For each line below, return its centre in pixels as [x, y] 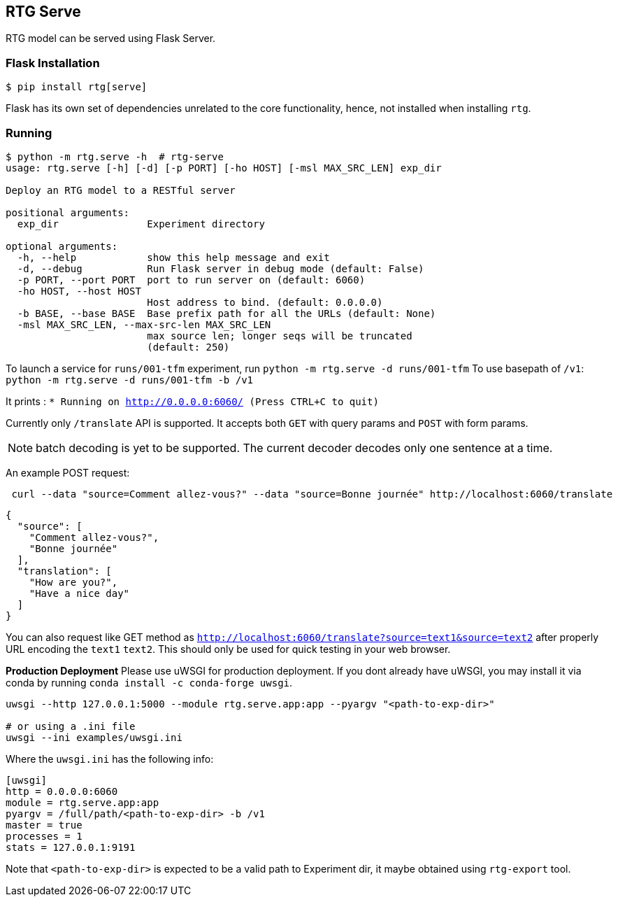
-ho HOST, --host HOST [79, 291]
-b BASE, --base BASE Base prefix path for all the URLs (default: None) [227, 313]
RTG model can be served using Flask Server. [111, 38]
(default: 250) [188, 347]
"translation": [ [64, 571]
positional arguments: [68, 212]
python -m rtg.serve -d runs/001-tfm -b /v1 [130, 380]
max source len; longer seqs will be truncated [280, 336]
